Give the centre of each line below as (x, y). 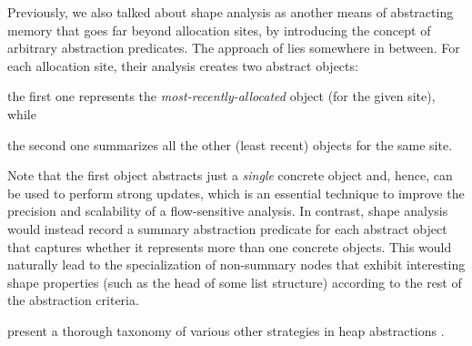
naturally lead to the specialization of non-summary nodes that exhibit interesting (236, 265)
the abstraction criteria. (73, 300)
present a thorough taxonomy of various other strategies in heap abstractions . (226, 330)
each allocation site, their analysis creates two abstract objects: (183, 65)
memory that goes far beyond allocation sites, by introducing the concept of (219, 30)
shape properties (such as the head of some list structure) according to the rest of (235, 282)
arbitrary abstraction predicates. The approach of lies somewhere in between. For (234, 48)
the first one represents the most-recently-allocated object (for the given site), (221, 96)
